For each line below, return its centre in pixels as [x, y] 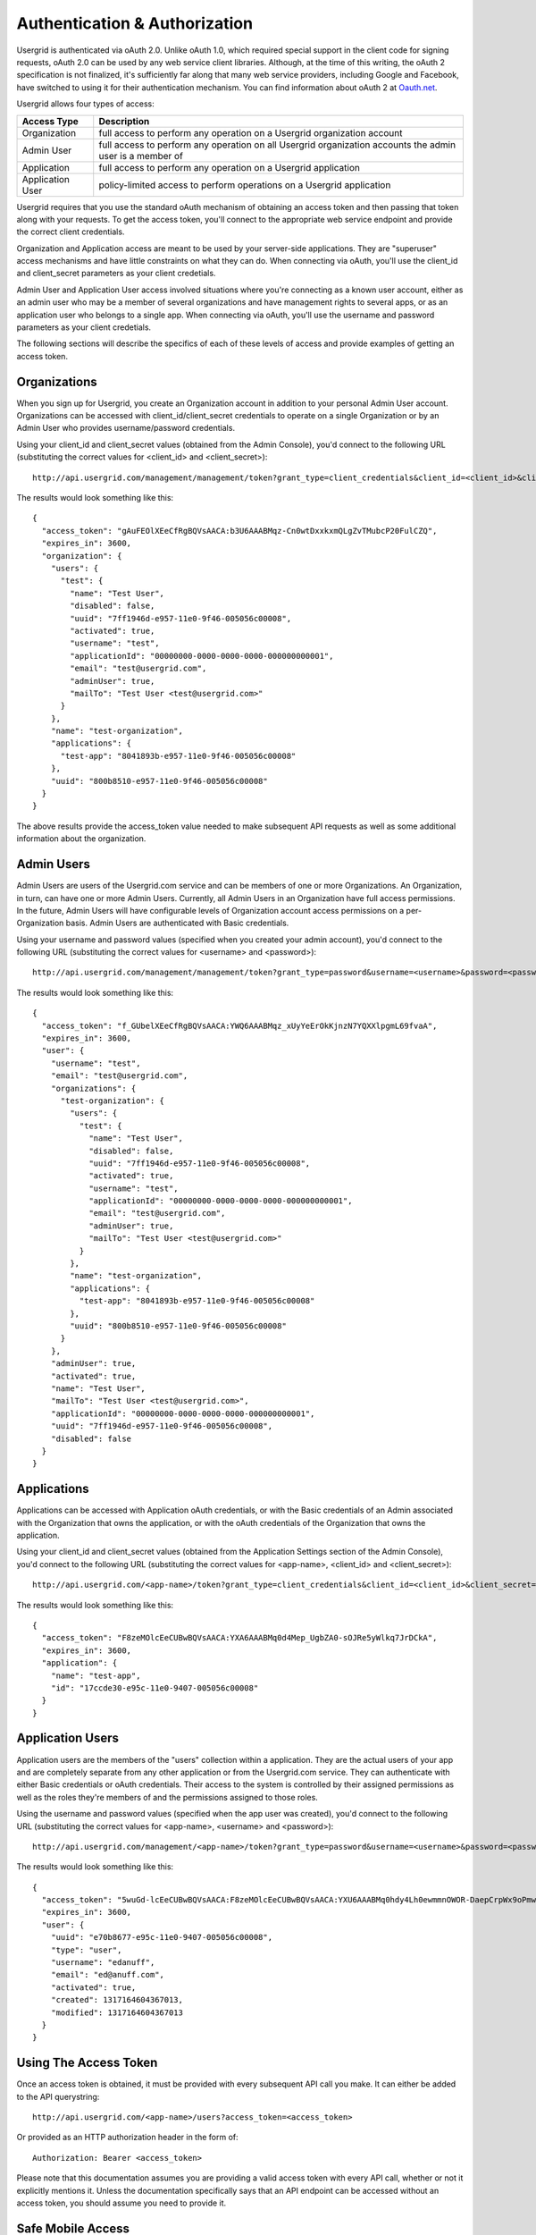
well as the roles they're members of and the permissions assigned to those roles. [167, 1797]
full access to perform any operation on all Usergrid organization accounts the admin [277, 145]
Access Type [50, 121]
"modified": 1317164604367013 [117, 2012]
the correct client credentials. [71, 232]
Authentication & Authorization [135, 23]
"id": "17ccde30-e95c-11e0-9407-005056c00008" [155, 1688]
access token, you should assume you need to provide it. [121, 2203]
